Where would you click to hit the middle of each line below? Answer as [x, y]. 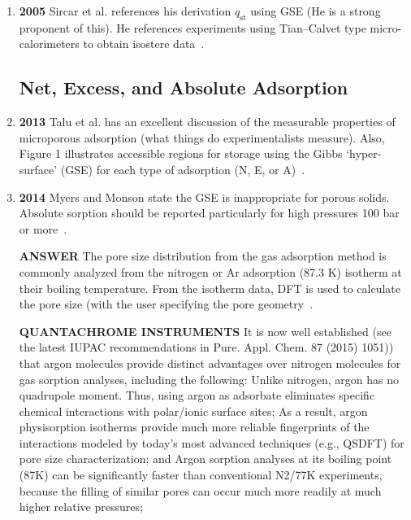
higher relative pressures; [81, 507]
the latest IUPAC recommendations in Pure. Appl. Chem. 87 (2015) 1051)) [206, 347]
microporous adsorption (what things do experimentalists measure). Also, [202, 137]
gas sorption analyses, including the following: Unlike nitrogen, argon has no [209, 379]
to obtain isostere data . [144, 44]
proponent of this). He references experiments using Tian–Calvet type [193, 27]
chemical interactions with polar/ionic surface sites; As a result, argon [193, 411]
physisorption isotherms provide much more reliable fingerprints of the [194, 427]
